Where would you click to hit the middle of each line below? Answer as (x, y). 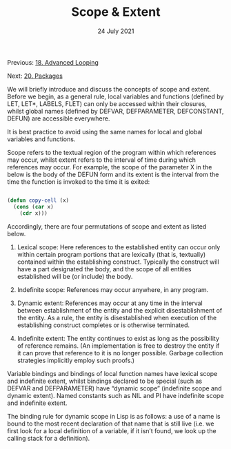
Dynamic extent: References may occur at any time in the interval (110, 303)
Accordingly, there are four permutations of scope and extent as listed (107, 226)
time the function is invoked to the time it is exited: (79, 181)
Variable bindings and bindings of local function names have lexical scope (112, 373)
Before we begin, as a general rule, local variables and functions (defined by (115, 96)
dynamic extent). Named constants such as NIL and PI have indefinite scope (115, 395)
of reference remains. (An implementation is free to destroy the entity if (118, 346)
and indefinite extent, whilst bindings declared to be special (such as (104, 381)
